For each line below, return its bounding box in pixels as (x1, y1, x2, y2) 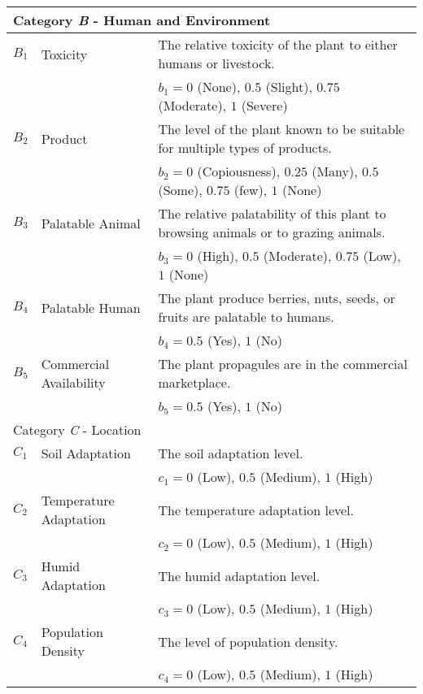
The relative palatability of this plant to (158, 204, 386, 223)
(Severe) (241, 96, 288, 115)
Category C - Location (13, 420, 142, 439)
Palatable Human (41, 297, 141, 317)
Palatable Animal (41, 213, 141, 232)
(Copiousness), (197, 162, 281, 180)
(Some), (158, 180, 203, 199)
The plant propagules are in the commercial (158, 354, 408, 373)
